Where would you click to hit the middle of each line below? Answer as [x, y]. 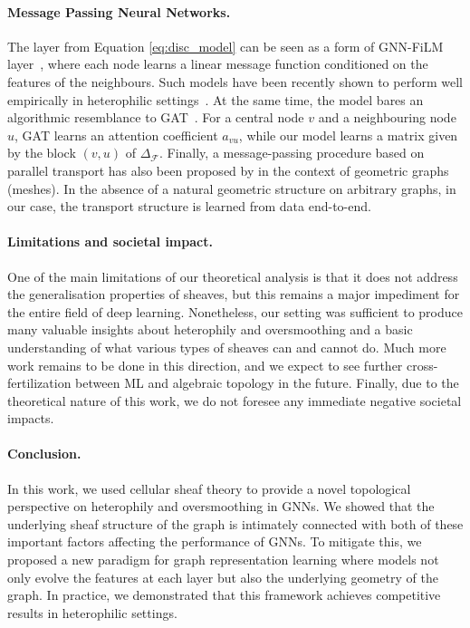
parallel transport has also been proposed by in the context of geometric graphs [228, 170]
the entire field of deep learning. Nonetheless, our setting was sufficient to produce [235, 311]
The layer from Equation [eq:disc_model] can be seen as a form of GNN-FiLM [225, 46]
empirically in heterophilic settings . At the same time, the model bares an [216, 99]
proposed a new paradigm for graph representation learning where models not [223, 560]
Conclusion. [44, 454]
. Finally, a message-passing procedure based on [292, 153]
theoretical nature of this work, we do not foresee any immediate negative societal [235, 400]
